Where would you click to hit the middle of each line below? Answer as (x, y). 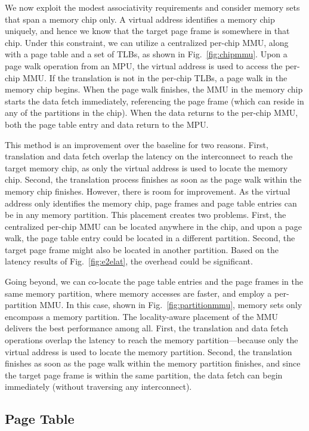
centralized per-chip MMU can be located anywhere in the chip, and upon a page (153, 226)
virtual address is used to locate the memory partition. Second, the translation (149, 351)
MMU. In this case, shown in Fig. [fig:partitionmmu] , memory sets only (171, 305)
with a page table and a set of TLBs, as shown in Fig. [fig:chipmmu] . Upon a (146, 54)
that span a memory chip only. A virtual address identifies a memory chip (140, 19)
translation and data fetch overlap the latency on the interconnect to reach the (149, 156)
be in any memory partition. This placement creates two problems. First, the (146, 215)
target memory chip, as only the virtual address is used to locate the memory (146, 167)
